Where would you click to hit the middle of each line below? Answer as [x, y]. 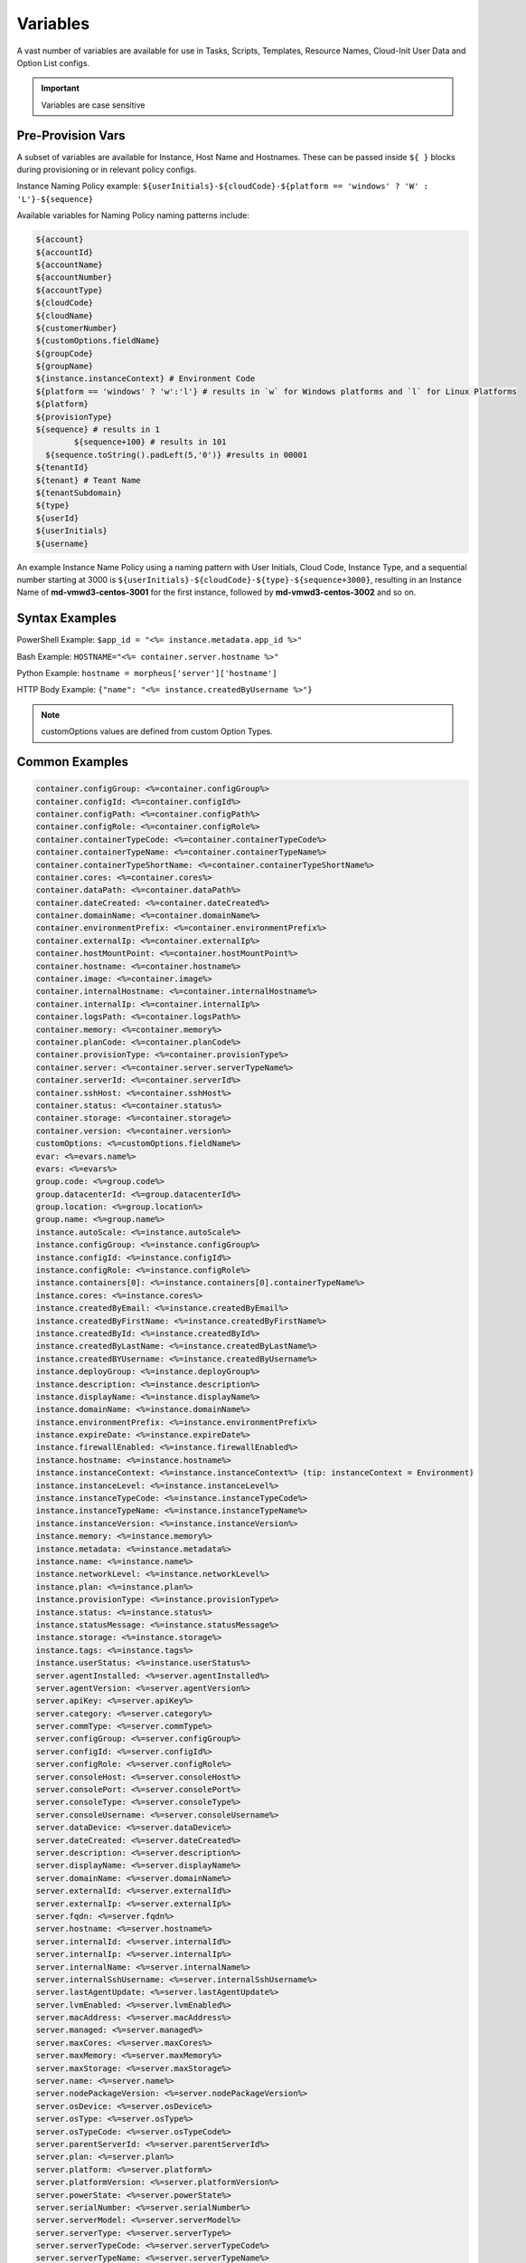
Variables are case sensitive [93, 105]
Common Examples [73, 762]
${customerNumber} [76, 328]
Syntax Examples [67, 619]
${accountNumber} [74, 277]
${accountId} [65, 252]
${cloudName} [65, 315]
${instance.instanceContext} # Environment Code [146, 379]
